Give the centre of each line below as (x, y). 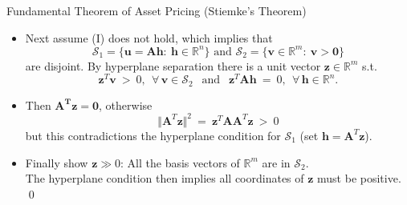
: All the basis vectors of (180, 162)
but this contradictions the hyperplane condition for (153, 135)
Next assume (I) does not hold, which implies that (149, 37)
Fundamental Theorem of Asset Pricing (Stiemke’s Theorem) (157, 10)
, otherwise (126, 105)
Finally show (57, 162)
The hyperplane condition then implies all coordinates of (165, 178)
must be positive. (359, 178)
